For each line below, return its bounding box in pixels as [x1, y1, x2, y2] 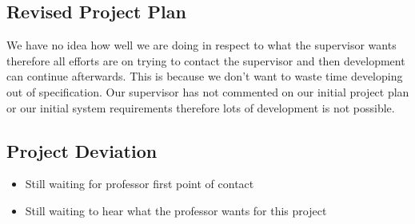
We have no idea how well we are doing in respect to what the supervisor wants [6, 37, 397, 53]
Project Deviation [6, 138, 158, 163]
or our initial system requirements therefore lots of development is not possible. [6, 99, 395, 116]
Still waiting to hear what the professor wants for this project [25, 202, 327, 218]
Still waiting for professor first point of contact [25, 175, 254, 192]
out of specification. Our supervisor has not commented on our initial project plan [6, 83, 409, 100]
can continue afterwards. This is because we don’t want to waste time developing [6, 68, 403, 84]
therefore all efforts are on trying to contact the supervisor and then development [6, 52, 405, 69]
